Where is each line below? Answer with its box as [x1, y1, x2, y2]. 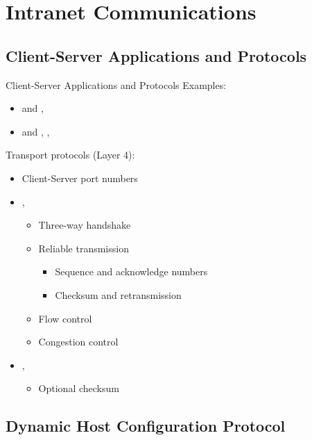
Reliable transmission [38, 241, 129, 255]
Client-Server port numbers [21, 170, 138, 185]
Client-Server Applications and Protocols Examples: [6, 77, 227, 92]
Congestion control [38, 334, 119, 349]
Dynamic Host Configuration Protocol [6, 415, 286, 437]
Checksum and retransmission [55, 287, 182, 302]
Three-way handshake [38, 218, 131, 232]
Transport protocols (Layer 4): [6, 147, 135, 162]
